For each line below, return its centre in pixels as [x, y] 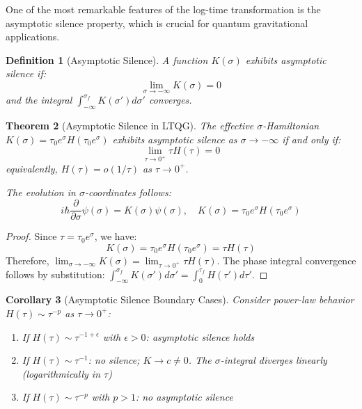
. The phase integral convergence [286, 260]
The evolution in [41, 192]
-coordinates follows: [128, 192]
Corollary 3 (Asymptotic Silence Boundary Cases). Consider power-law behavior [180, 299]
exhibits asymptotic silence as [175, 139]
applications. [33, 37]
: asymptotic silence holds [200, 336]
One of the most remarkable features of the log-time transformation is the [163, 9]
